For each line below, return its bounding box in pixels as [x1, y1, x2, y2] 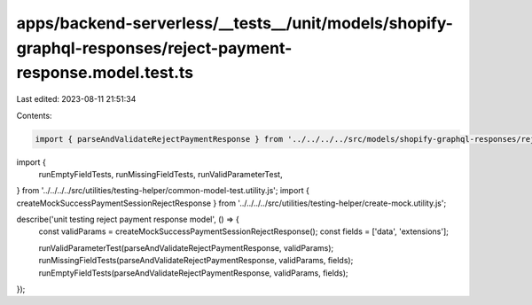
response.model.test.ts [16, 63, 194, 83]
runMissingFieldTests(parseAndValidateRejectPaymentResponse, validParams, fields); [38, 255, 354, 266]
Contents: [16, 110, 52, 121]
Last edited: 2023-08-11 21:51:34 [16, 94, 137, 105]
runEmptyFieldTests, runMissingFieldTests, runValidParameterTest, [38, 168, 283, 179]
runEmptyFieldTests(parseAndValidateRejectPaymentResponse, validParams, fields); [38, 267, 349, 278]
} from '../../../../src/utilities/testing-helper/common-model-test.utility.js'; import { [16, 185, 310, 196]
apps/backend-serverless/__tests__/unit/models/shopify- [16, 13, 454, 33]
